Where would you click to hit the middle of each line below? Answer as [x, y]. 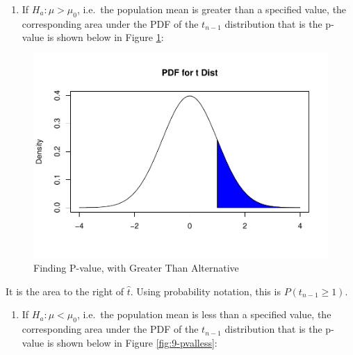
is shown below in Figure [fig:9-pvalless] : [132, 342]
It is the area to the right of [65, 291]
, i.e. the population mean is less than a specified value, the [204, 314]
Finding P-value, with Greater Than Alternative [136, 268]
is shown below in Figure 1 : [105, 37]
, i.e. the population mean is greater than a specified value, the [212, 9]
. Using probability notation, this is [205, 291]
